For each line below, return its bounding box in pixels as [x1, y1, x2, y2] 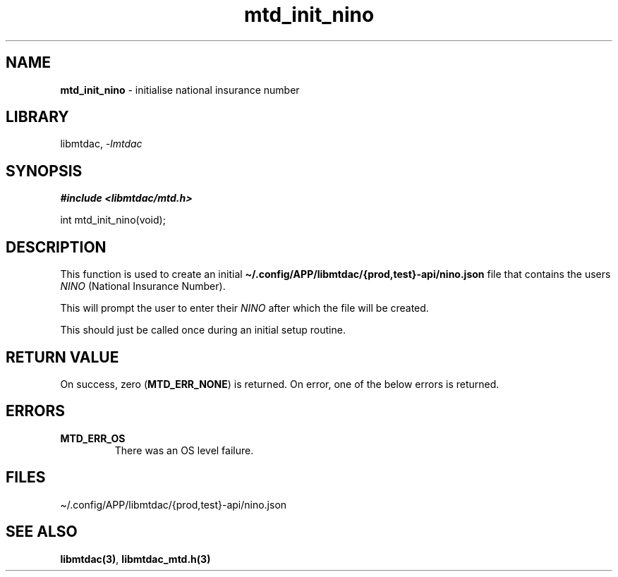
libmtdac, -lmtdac [60, 138, 143, 150]
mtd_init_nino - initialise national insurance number [60, 83, 300, 96]
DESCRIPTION [6, 238, 107, 256]
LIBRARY [6, 108, 69, 126]
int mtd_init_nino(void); [60, 214, 166, 226]
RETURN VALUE [6, 348, 119, 366]
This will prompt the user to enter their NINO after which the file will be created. [60, 302, 429, 315]
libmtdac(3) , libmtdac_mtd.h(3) [60, 552, 211, 565]
